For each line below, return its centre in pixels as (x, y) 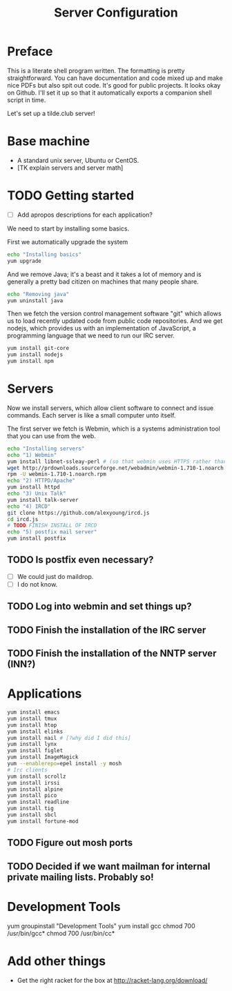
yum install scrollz (37, 776)
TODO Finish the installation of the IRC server (107, 630)
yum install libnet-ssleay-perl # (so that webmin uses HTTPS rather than (117, 461)
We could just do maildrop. (55, 576)
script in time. (27, 100)
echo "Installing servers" (46, 449)
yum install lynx (32, 744)
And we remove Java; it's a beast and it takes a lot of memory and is (104, 274)
